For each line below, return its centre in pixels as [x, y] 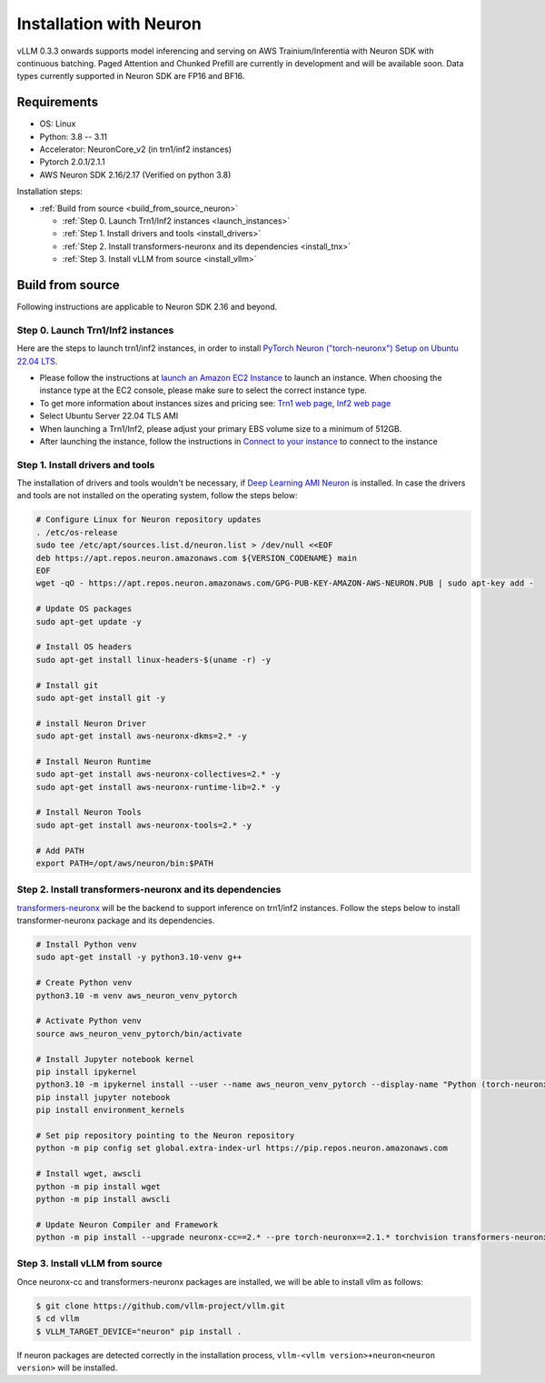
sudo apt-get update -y [89, 621]
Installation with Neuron [109, 24]
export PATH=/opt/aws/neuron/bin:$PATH [124, 863]
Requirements [58, 102]
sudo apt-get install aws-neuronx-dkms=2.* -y [141, 736]
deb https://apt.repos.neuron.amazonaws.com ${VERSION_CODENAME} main [197, 558]
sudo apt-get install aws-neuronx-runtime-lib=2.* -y [158, 787]
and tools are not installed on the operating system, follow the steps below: [157, 496]
